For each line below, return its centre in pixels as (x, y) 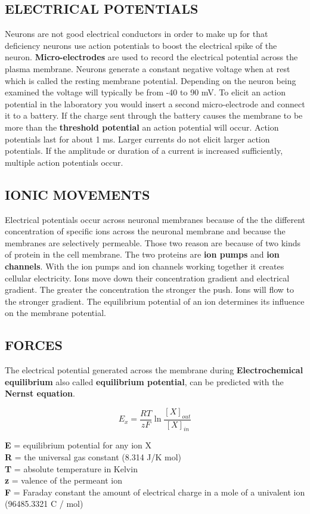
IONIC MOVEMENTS (77, 194)
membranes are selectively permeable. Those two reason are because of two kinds (153, 242)
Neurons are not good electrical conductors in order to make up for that (137, 34)
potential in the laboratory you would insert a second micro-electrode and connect (155, 103)
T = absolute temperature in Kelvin (71, 468)
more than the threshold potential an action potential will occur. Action (142, 127)
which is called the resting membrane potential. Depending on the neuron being (151, 80)
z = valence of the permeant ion (63, 480)
